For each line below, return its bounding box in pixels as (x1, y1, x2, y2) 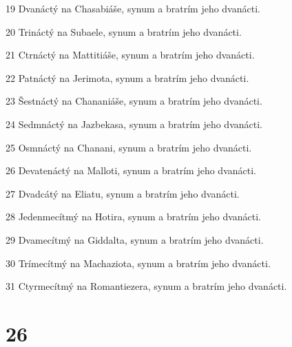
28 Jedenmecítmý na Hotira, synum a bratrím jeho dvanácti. (6, 209, 261, 224)
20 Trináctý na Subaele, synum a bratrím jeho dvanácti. (6, 24, 242, 39)
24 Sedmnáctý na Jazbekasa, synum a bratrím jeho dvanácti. (6, 116, 262, 131)
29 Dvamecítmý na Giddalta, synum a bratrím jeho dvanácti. (6, 232, 264, 246)
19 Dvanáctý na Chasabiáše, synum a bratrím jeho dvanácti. (6, 1, 260, 15)
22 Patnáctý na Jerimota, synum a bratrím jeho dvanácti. (6, 70, 249, 85)
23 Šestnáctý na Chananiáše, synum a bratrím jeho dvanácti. (6, 94, 262, 108)
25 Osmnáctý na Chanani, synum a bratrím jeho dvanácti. (6, 140, 252, 154)
